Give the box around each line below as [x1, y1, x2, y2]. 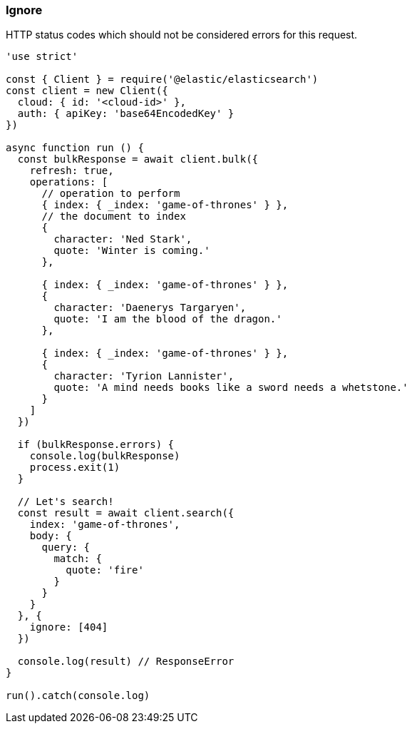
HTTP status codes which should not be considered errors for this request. [6, 29, 358, 41]
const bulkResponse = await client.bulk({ [17, 153, 259, 165]
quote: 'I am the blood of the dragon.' [53, 313, 282, 325]
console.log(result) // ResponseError [17, 656, 235, 668]
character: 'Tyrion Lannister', [53, 370, 235, 382]
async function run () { [6, 142, 144, 154]
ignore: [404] [29, 621, 108, 633]
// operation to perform [41, 188, 180, 200]
